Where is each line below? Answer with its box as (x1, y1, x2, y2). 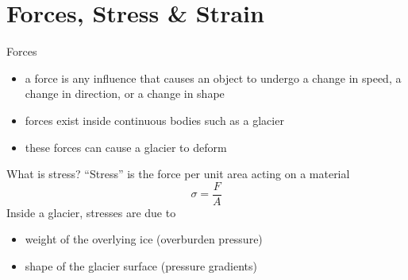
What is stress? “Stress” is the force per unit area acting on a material (6, 165, 350, 182)
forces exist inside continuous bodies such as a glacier (25, 111, 284, 128)
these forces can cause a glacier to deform (25, 138, 227, 155)
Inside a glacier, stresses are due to (6, 204, 176, 220)
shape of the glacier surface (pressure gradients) (25, 257, 258, 274)
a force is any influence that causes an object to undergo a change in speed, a (25, 69, 402, 86)
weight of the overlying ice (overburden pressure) (25, 231, 263, 247)
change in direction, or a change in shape (25, 85, 225, 102)
